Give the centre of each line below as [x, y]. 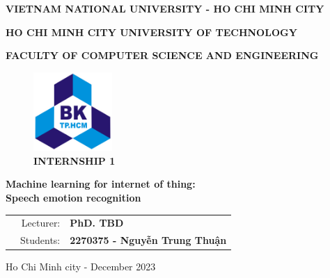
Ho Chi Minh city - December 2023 [81, 267]
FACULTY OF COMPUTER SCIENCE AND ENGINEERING [162, 55]
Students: [40, 240]
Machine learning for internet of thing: [101, 184]
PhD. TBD [97, 223]
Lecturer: [41, 223]
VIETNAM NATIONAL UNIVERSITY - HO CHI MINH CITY [165, 8]
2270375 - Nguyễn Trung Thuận [148, 240]
